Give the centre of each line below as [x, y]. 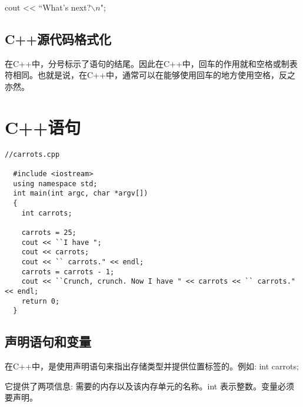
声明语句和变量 [48, 342]
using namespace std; [55, 184]
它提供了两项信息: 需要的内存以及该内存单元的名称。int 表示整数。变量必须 [149, 386]
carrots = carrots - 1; [68, 272]
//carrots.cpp [32, 154]
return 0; [41, 301]
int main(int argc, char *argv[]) [81, 194]
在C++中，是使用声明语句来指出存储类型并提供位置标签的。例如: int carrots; [152, 366]
